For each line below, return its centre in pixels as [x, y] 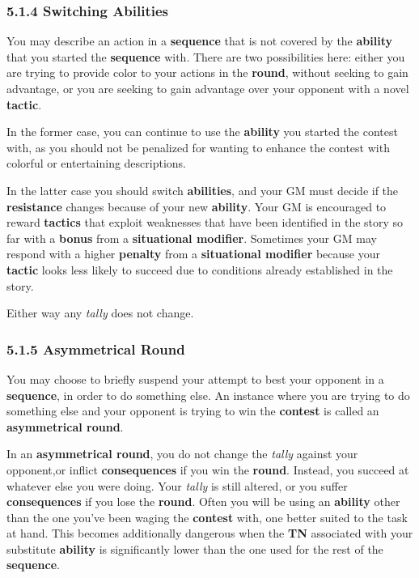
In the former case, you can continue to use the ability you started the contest [202, 132]
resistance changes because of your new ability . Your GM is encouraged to [197, 206]
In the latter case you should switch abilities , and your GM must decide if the [203, 190]
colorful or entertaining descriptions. [97, 163]
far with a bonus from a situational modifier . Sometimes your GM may [192, 238]
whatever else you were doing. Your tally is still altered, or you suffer [177, 485]
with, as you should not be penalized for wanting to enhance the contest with [198, 147]
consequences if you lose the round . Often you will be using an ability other [203, 501]
